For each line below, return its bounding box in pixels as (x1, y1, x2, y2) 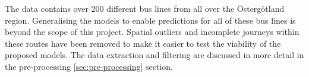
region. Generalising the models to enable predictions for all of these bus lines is (5, 14, 296, 26)
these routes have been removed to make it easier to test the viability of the (5, 37, 281, 49)
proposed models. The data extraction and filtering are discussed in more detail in (5, 49, 304, 61)
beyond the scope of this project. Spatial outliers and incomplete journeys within (5, 25, 299, 38)
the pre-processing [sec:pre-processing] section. (5, 60, 173, 72)
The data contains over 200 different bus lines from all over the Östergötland (5, 2, 285, 14)
